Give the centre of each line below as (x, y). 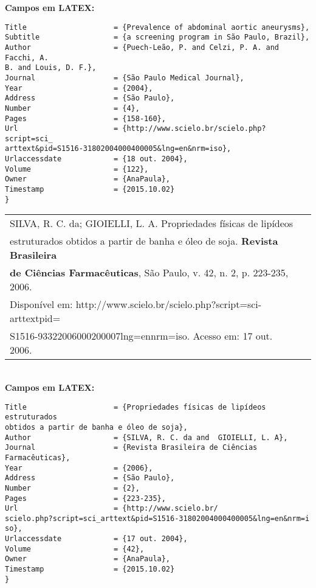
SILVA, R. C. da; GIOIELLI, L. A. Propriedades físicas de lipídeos (152, 223)
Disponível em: (41, 304)
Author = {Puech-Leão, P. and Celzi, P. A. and (142, 47)
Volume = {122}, (77, 169)
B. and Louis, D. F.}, (51, 68)
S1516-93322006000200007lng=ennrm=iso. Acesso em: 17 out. (141, 336)
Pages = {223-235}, (85, 498)
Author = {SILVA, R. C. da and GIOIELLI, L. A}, (146, 437)
